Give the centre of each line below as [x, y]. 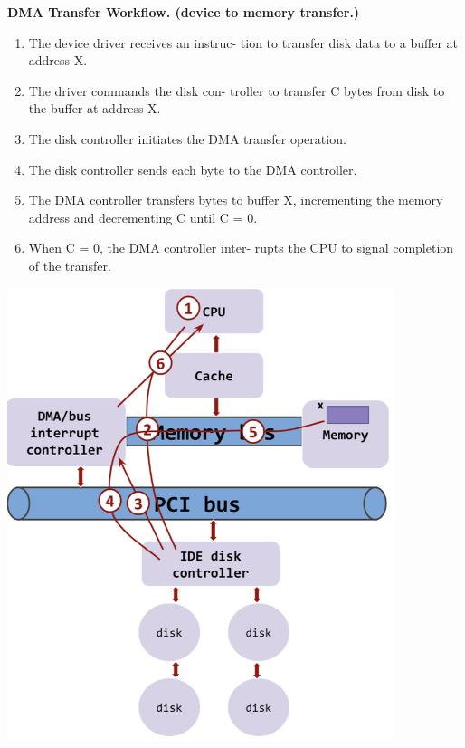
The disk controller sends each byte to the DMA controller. [193, 169]
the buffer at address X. [95, 108]
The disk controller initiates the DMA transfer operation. [187, 138]
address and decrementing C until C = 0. [143, 217]
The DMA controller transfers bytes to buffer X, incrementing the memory [236, 200]
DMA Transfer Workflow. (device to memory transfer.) [184, 12]
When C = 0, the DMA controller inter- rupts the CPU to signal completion [241, 248]
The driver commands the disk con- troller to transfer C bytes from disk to [237, 90]
